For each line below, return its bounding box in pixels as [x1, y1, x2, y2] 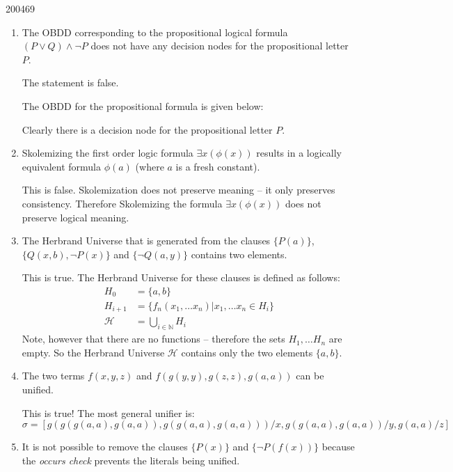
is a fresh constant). [175, 159, 260, 173]
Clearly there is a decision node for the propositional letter [22, 122, 273, 136]
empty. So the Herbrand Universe [22, 345, 165, 359]
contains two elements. [191, 246, 287, 261]
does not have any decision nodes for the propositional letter [90, 38, 349, 53]
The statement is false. [22, 75, 119, 90]
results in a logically [256, 145, 342, 160]
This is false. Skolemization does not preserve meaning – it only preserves [22, 182, 335, 197]
